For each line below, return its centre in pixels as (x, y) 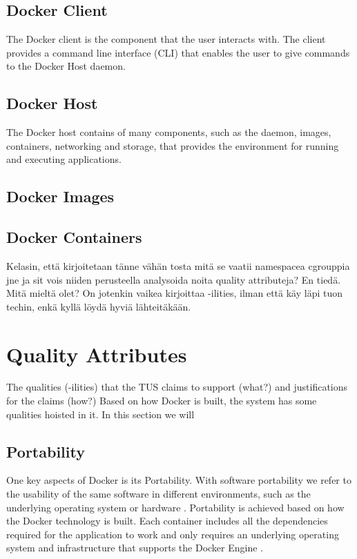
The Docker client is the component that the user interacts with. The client (166, 39)
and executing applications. (64, 159)
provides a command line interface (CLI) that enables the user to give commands (178, 52)
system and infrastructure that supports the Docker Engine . (135, 548)
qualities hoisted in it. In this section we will (100, 414)
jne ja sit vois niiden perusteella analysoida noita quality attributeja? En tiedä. (174, 279)
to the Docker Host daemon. (66, 66)
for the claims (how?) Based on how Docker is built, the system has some (162, 401)
